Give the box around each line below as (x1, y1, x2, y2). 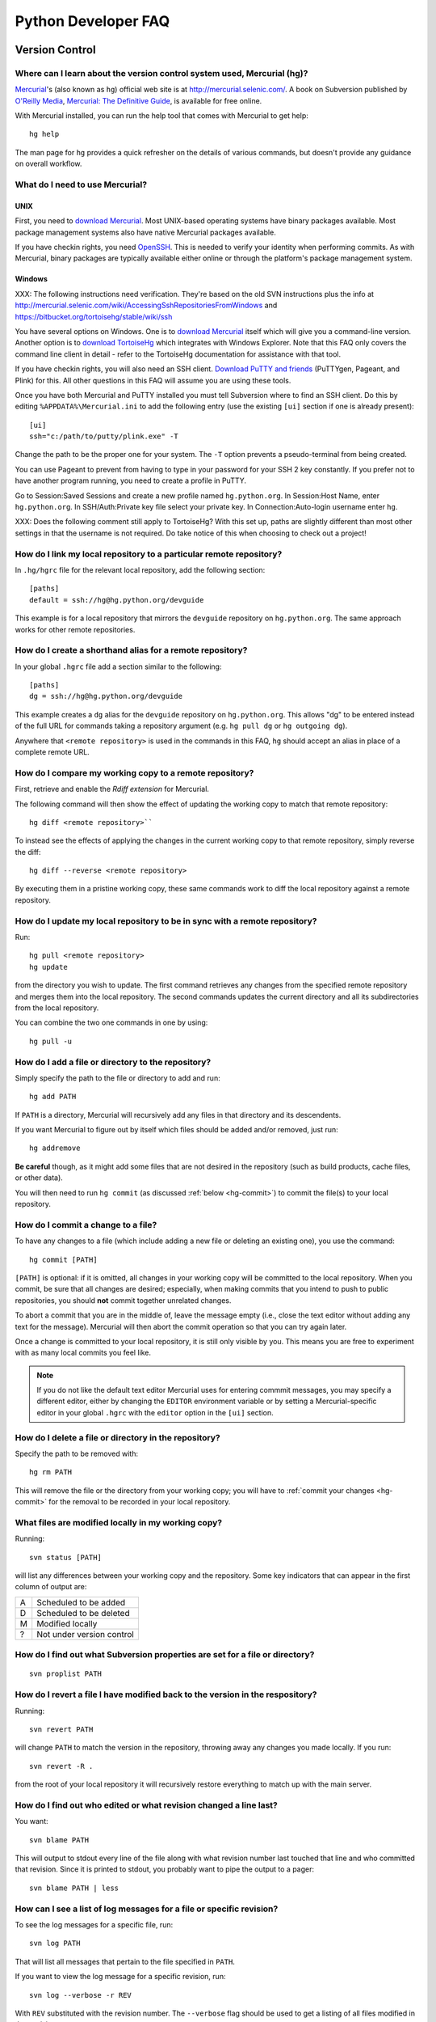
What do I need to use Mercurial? (15, 179, 148, 190)
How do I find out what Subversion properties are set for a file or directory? (15, 1649, 315, 1660)
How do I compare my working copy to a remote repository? (15, 767, 254, 778)
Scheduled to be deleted (36, 1607, 130, 1618)
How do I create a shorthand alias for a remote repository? (15, 645, 248, 656)
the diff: (15, 847, 41, 857)
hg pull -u (29, 1036, 73, 1046)
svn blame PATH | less (29, 1883, 119, 1893)
